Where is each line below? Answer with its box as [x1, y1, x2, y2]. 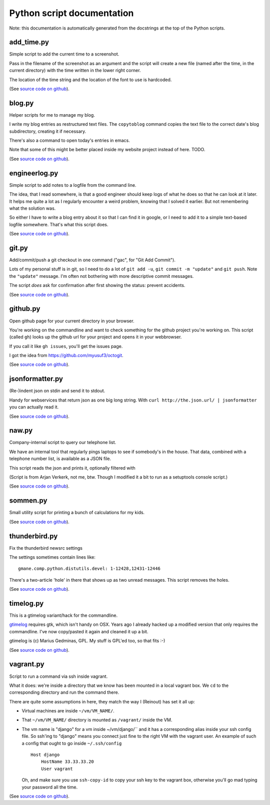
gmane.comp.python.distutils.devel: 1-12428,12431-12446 [18, 566, 161, 572]
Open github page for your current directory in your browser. [9, 318, 134, 324]
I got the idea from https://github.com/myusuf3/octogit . [9, 352, 123, 358]
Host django [30, 752, 60, 758]
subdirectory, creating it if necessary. [9, 128, 86, 134]
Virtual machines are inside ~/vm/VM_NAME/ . [21, 708, 114, 714]
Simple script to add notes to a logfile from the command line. [9, 182, 136, 188]
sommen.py [9, 496, 47, 505]
